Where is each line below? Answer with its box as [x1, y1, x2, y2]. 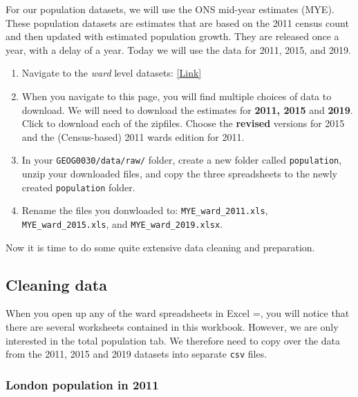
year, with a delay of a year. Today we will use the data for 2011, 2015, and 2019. [6, 42, 351, 57]
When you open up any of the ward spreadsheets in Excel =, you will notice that [6, 306, 350, 320]
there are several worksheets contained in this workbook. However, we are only [6, 319, 339, 333]
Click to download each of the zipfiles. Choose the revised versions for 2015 [21, 116, 345, 130]
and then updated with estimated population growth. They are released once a [6, 29, 339, 43]
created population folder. [21, 180, 135, 194]
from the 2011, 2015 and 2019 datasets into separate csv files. [6, 347, 267, 361]
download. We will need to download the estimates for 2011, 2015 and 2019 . [21, 102, 353, 117]
